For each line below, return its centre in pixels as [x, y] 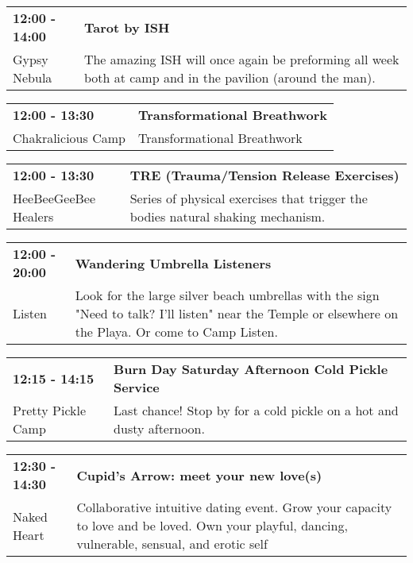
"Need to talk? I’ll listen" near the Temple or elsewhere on [237, 313]
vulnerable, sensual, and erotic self [172, 544]
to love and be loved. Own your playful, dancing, [212, 525]
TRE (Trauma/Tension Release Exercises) [264, 175]
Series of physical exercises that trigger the [249, 198]
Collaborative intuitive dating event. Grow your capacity [234, 507]
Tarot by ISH [127, 27]
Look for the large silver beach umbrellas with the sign [227, 295]
